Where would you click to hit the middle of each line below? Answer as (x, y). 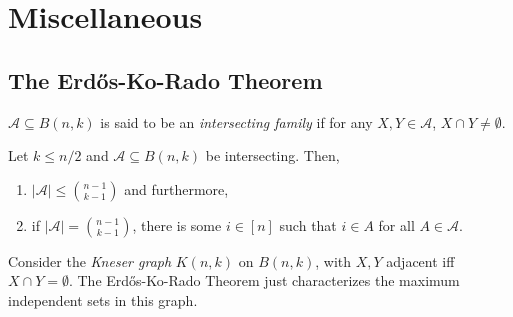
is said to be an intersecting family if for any (236, 121)
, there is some (177, 224)
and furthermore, (176, 188)
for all (396, 224)
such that (308, 224)
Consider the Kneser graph (90, 260)
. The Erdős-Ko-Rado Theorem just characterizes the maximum (264, 280)
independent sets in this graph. (103, 299)
